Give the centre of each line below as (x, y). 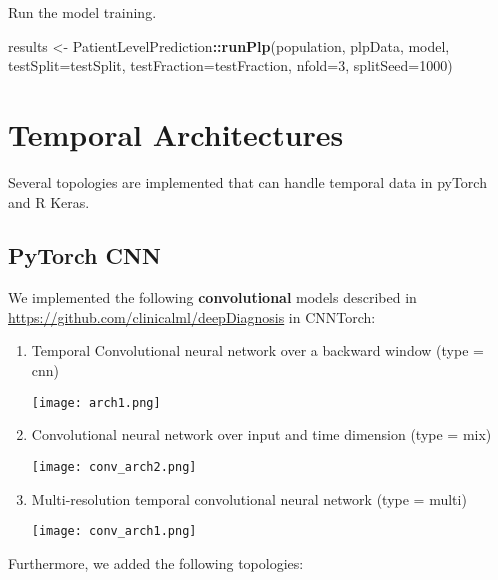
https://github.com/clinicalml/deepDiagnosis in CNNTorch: (192, 316)
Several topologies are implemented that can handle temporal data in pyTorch (247, 181)
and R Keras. (49, 201)
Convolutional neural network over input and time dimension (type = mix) (261, 434)
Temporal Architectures (176, 133)
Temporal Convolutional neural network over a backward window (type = (257, 350)
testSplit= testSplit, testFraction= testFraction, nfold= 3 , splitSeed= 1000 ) (230, 65)
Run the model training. (82, 12)
